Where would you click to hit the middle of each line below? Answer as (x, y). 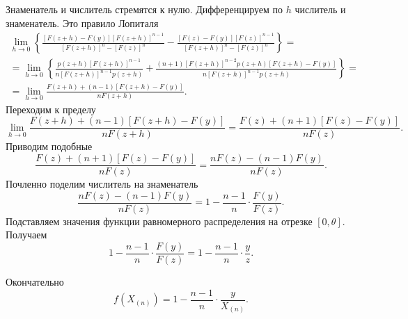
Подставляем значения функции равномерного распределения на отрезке (159, 221)
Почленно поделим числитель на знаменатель (102, 184)
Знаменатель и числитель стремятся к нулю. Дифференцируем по (144, 9)
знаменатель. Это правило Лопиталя (82, 23)
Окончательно (35, 282)
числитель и (320, 9)
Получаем (26, 235)
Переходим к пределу (51, 109)
